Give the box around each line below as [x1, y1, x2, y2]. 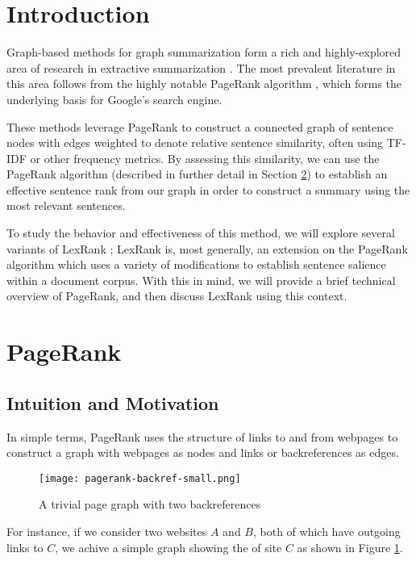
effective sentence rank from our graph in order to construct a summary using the [6, 181, 410, 198]
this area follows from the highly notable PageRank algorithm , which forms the [6, 75, 402, 92]
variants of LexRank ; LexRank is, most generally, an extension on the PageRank [6, 240, 408, 257]
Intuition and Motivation [6, 390, 219, 415]
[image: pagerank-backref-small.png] [39, 472, 241, 484]
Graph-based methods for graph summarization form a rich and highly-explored [6, 44, 401, 61]
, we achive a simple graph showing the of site [55, 538, 282, 555]
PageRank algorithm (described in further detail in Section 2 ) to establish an [6, 165, 388, 182]
